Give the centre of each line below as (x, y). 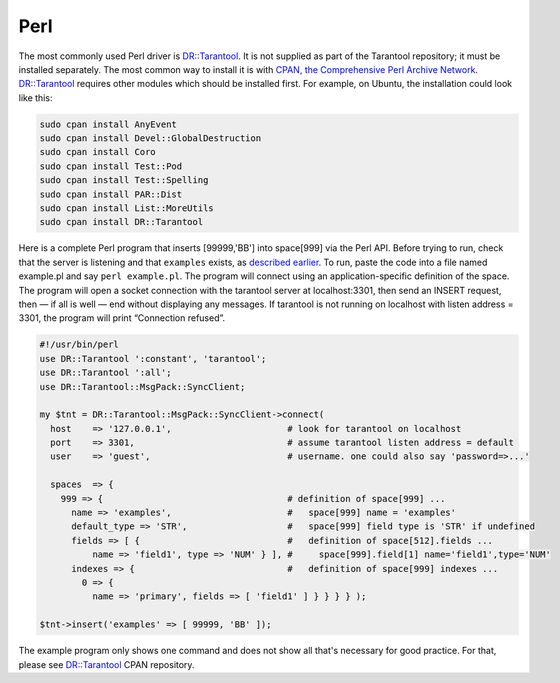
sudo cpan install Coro (98, 152)
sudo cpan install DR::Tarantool (121, 222)
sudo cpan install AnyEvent (108, 124)
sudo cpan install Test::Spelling (124, 180)
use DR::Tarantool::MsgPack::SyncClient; (142, 386)
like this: (35, 97)
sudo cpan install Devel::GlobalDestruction (150, 138)
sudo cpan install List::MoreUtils (126, 208)
